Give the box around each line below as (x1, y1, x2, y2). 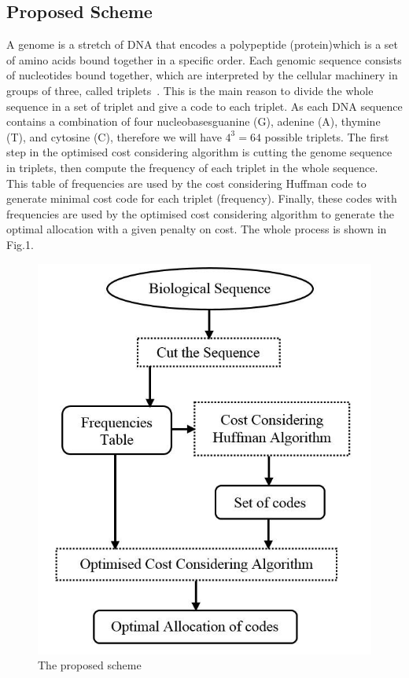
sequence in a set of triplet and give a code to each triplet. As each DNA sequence (6, 97, 403, 114)
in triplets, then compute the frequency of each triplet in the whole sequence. (6, 159, 378, 175)
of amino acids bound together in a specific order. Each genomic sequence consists (6, 51, 402, 68)
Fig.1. (6, 236, 34, 252)
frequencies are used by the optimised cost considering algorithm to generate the (6, 205, 394, 222)
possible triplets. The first (264, 128, 389, 145)
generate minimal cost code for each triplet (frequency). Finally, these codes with (6, 190, 397, 207)
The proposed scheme (38, 657, 142, 673)
